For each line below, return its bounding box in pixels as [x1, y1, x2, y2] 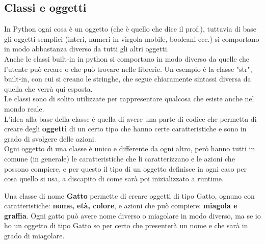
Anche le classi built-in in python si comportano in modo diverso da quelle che [4, 53, 250, 64]
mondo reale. [4, 103, 44, 114]
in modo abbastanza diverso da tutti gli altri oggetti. [4, 43, 169, 54]
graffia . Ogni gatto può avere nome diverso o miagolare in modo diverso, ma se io [4, 210, 261, 221]
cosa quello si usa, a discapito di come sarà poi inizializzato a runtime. [4, 173, 224, 184]
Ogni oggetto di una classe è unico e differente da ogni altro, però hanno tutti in [4, 143, 255, 154]
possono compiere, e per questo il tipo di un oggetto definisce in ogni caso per [4, 163, 247, 174]
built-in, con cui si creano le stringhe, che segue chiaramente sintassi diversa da [4, 73, 251, 84]
